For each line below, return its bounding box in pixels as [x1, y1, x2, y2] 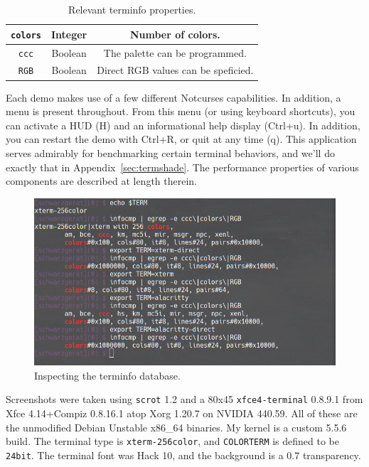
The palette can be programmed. [103, 45, 247, 60]
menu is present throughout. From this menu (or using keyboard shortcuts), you [6, 104, 355, 119]
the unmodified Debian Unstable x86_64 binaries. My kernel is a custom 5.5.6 [6, 419, 347, 434]
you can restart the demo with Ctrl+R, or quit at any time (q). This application [6, 131, 357, 146]
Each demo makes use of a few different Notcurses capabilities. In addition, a [6, 90, 341, 104]
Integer [50, 26, 87, 41]
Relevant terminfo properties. [68, 2, 196, 16]
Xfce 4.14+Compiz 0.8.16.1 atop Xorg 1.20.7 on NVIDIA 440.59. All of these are [6, 406, 358, 421]
